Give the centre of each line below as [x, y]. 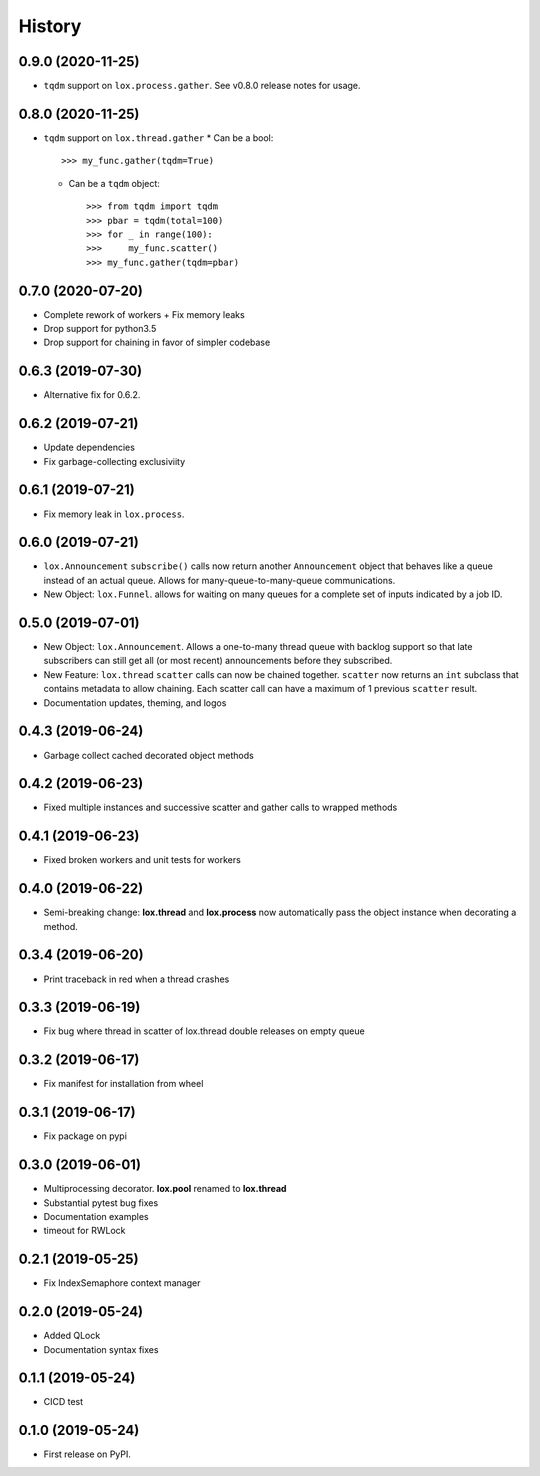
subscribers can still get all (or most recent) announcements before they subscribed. [218, 661]
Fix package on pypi [85, 1136]
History [50, 26]
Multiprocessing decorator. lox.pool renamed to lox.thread [165, 1189]
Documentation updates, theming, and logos [135, 702]
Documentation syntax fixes [101, 1349]
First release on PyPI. [87, 1454]
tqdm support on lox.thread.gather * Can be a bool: [158, 137]
